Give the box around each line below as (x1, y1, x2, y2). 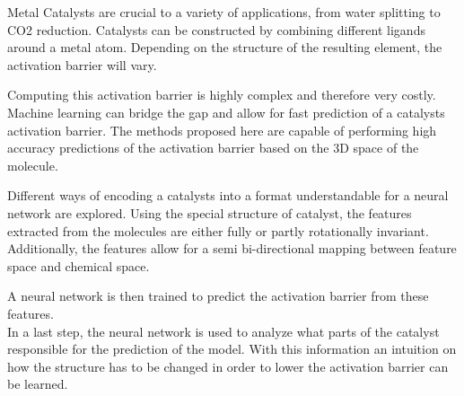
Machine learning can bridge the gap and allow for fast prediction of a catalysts (7, 102, 445, 121)
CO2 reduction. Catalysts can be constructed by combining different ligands (7, 20, 425, 39)
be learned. (7, 374, 68, 393)
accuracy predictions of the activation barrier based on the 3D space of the (7, 138, 419, 157)
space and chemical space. (7, 256, 150, 275)
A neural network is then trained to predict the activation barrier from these (7, 286, 429, 305)
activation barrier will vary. (7, 55, 157, 74)
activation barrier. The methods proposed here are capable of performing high (7, 120, 437, 139)
